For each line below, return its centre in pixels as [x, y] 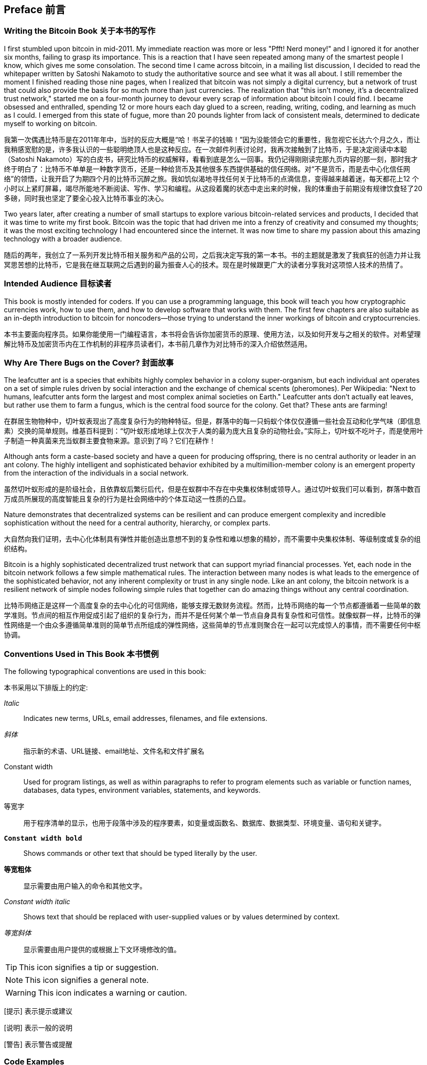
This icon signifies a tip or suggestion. [89, 967]
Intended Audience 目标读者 [58, 284]
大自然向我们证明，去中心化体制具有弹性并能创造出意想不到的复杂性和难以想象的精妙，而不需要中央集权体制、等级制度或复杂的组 [212, 539]
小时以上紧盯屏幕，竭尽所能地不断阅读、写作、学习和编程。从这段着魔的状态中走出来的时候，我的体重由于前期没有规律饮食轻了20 [213, 188]
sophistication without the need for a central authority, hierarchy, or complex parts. [137, 523]
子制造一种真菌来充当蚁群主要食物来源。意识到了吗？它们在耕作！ [110, 441]
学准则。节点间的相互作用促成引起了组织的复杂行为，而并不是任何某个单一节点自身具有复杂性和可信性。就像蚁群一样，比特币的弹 [212, 615]
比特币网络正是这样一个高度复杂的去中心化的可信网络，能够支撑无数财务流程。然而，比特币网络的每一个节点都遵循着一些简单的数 [212, 606]
